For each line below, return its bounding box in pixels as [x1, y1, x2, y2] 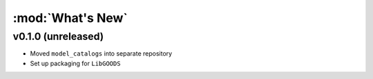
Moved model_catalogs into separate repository [30, 49, 173, 58]
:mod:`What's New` [12, 10, 128, 25]
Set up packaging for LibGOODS [30, 59, 121, 67]
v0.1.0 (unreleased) [12, 30, 104, 43]
